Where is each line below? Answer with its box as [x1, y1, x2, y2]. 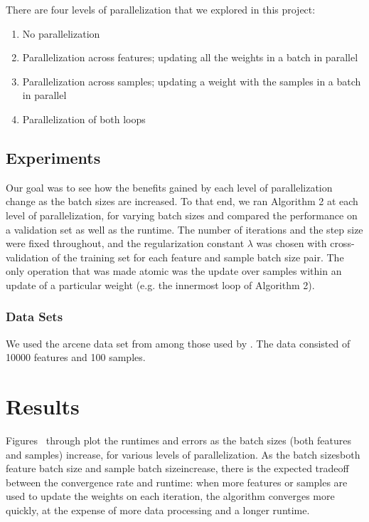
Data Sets [6, 308, 63, 325]
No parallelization [22, 26, 100, 41]
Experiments [6, 146, 101, 168]
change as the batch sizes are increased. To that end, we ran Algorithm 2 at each [6, 194, 358, 209]
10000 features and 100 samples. [6, 350, 146, 365]
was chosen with [256, 236, 327, 251]
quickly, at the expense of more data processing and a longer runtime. [6, 503, 310, 518]
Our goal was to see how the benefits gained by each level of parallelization [6, 179, 333, 194]
